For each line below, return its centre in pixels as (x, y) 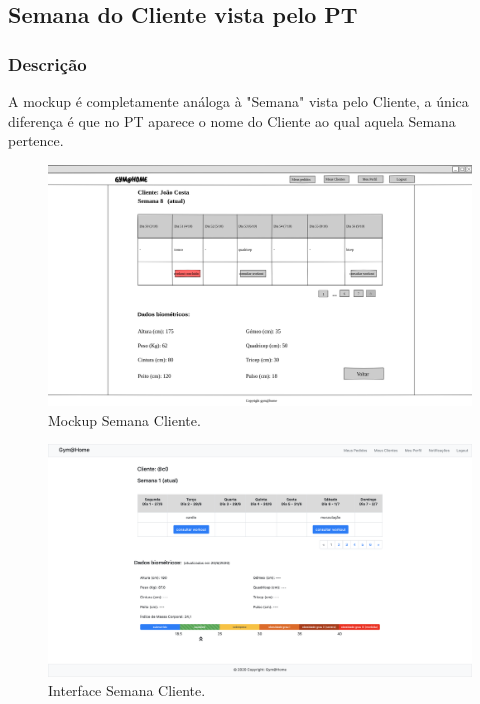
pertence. (36, 140)
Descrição (47, 63)
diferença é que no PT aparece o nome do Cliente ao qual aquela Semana (232, 120)
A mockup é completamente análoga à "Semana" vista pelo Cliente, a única (238, 101)
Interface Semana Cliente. (127, 690)
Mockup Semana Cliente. (124, 419)
